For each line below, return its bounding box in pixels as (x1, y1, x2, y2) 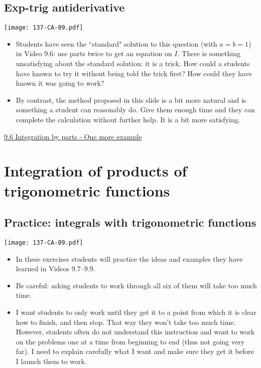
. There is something (177, 48, 240, 59)
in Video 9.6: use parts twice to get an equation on (16, 48, 172, 59)
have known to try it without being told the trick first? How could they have (16, 68, 252, 78)
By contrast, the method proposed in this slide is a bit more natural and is (16, 94, 246, 105)
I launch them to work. (16, 355, 87, 366)
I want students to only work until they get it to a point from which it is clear (16, 307, 256, 317)
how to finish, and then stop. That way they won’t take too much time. (16, 316, 236, 327)
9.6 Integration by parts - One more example (4, 131, 142, 141)
